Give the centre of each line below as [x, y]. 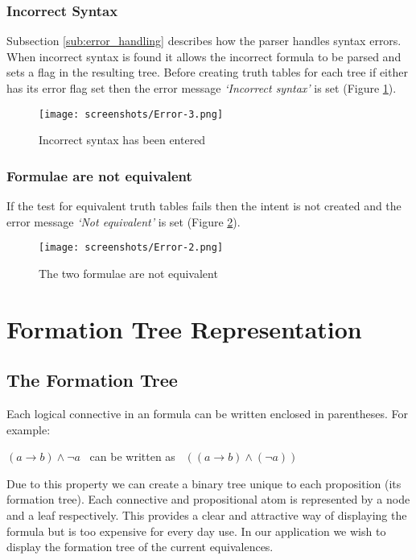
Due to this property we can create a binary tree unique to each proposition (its [204, 483]
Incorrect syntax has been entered [122, 140]
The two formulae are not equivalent [128, 273]
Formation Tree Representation [184, 328]
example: [29, 429]
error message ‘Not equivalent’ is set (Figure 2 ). [124, 221]
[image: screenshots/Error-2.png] [131, 248]
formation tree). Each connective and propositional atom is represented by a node [208, 499]
